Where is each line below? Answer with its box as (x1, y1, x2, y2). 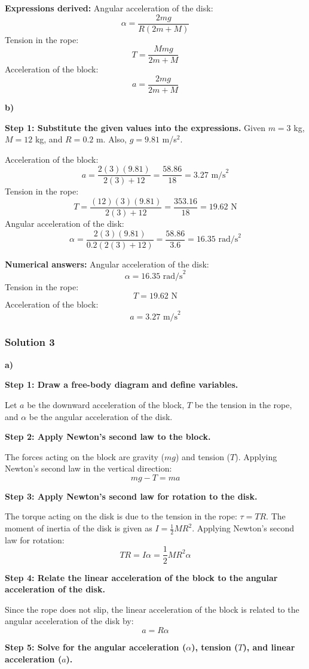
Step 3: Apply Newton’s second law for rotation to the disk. (5, 489, 258, 502)
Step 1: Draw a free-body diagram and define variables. (5, 378, 238, 391)
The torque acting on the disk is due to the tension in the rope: (5, 510, 237, 522)
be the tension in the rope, (194, 398, 292, 410)
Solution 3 (5, 334, 55, 349)
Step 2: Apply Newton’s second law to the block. (5, 430, 211, 443)
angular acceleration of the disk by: (5, 615, 134, 627)
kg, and (35, 133, 63, 145)
